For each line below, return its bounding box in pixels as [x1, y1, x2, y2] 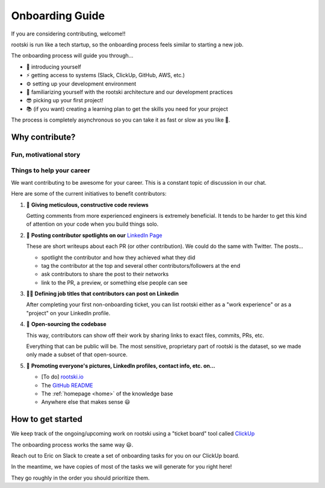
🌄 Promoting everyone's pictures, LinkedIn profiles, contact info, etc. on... [26, 362, 215, 369]
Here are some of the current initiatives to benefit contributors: [11, 190, 167, 197]
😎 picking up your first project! [26, 97, 104, 104]
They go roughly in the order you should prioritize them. [11, 474, 150, 481]
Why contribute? [11, 132, 76, 142]
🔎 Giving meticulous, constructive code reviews [26, 201, 149, 208]
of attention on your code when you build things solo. [26, 220, 159, 228]
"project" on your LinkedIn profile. [26, 309, 111, 317]
